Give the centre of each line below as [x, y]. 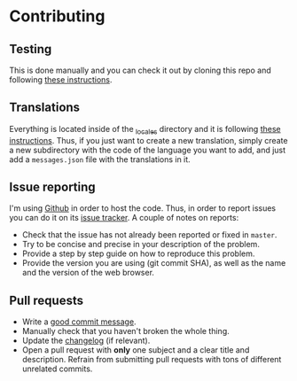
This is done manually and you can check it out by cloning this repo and [141, 70]
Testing [31, 49]
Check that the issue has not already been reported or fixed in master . [149, 235]
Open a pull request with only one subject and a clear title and [136, 350]
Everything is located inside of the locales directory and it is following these [145, 130]
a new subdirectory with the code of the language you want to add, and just [148, 150]
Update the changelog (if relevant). [86, 341]
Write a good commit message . [79, 322]
